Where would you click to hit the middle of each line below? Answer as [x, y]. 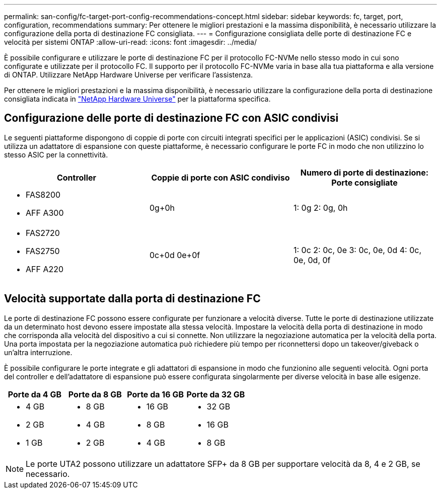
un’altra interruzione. [38, 352]
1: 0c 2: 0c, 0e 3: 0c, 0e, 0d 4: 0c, [357, 250]
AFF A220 [45, 269]
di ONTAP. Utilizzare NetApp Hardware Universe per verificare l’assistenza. [129, 75]
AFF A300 [45, 213]
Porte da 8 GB [95, 394]
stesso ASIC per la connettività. [56, 154]
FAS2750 [43, 251]
